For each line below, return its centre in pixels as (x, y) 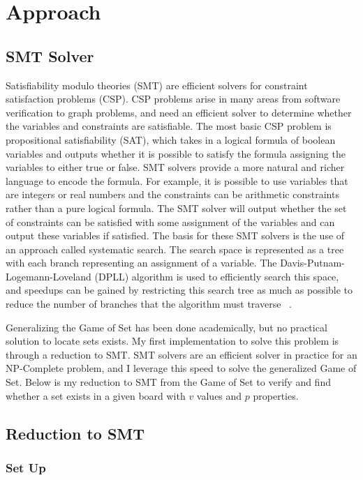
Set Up (26, 467)
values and (219, 395)
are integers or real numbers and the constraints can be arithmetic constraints (172, 194)
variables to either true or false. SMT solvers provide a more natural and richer (175, 167)
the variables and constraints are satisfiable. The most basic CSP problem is (169, 126)
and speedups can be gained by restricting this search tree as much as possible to (179, 290)
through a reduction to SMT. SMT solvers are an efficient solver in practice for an (181, 354)
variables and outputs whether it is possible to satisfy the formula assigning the (176, 153)
